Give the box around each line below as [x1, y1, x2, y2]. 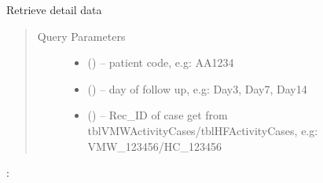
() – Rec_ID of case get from [87, 107, 228, 123]
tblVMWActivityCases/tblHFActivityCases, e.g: [87, 122, 318, 138]
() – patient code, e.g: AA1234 [87, 54, 234, 71]
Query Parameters [37, 27, 126, 44]
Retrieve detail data [6, 2, 102, 17]
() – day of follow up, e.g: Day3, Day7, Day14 [87, 80, 307, 97]
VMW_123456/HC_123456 [87, 137, 222, 154]
